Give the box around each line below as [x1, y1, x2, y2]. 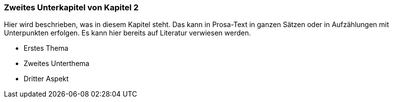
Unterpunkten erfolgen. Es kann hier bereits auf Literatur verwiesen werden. [4, 29, 251, 37]
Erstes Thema [24, 44, 68, 53]
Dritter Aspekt [24, 74, 69, 83]
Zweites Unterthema [24, 59, 90, 68]
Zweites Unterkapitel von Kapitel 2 [4, 2, 139, 12]
